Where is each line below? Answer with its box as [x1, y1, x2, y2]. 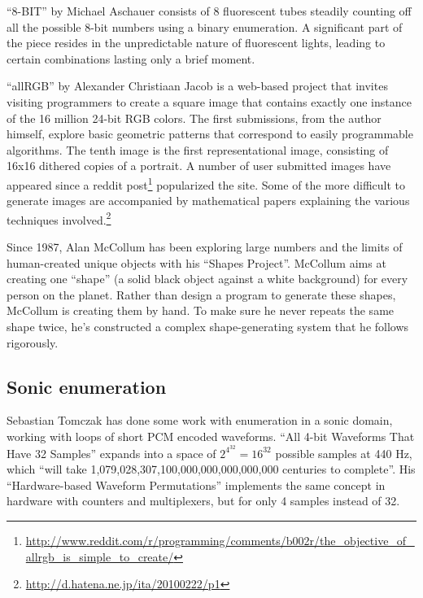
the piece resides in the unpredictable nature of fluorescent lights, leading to [7, 34, 386, 51]
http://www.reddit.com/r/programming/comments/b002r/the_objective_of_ [25, 532, 415, 549]
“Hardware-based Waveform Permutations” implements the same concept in [7, 476, 386, 493]
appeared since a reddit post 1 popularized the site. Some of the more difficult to [7, 173, 406, 193]
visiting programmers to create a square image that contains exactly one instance [7, 93, 412, 110]
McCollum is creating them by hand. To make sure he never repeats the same [7, 302, 395, 319]
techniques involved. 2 [7, 208, 111, 228]
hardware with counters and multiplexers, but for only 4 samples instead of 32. [7, 492, 400, 509]
